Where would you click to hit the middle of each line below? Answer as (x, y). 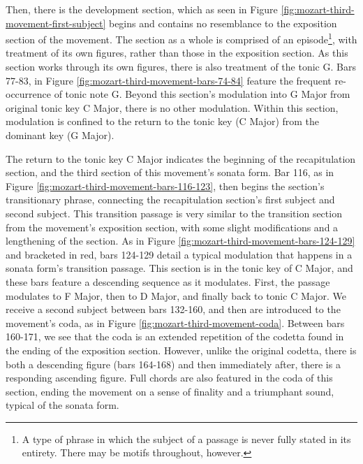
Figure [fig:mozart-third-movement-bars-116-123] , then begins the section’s (165, 186)
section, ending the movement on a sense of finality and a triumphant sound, (170, 391)
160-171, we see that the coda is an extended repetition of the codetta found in (175, 336)
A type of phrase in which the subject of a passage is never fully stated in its (186, 438)
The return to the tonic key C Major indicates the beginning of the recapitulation (181, 158)
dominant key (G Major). (60, 135)
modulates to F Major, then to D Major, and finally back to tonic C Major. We (176, 295)
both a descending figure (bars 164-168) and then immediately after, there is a (173, 364)
